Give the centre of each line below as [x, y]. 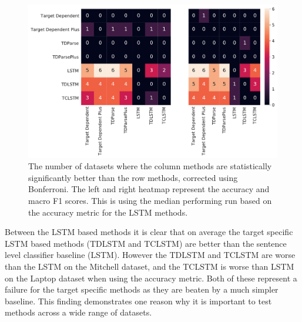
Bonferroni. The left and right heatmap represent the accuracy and [149, 189]
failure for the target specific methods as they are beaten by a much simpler [142, 289]
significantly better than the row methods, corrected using [133, 177]
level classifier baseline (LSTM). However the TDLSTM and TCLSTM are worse [150, 255]
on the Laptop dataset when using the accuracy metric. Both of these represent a [151, 278]
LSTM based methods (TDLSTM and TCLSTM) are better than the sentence [146, 243]
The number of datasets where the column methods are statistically [150, 166]
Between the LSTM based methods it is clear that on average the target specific [149, 232]
